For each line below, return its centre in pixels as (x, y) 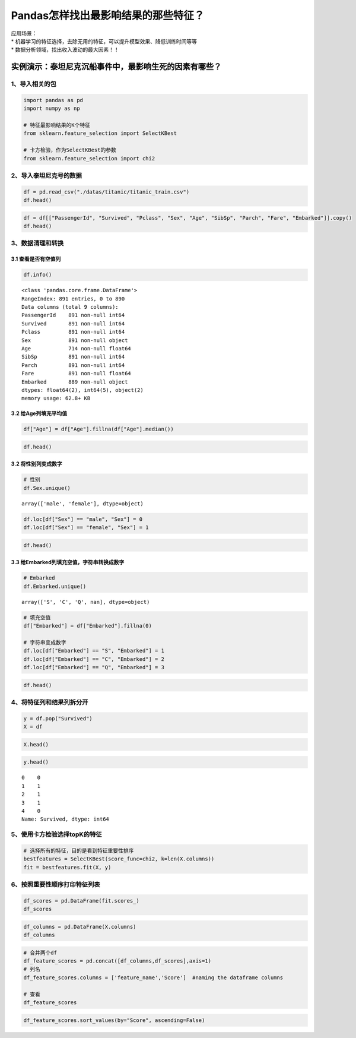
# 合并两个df (40, 952)
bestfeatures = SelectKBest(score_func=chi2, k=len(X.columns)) (119, 859)
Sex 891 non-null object (75, 340)
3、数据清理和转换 (37, 243)
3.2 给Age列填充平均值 (39, 413)
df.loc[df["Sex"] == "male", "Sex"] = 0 (83, 519)
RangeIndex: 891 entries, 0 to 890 (73, 299)
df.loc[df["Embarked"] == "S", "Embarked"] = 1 (94, 651)
